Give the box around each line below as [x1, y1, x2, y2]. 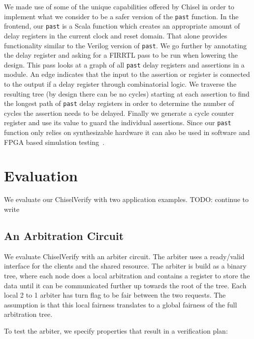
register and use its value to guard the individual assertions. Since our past [4, 117, 231, 128]
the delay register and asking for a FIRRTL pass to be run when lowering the [4, 50, 238, 60]
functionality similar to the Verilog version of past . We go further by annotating [4, 40, 247, 50]
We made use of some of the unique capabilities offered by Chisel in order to [4, 1, 234, 11]
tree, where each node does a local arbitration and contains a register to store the [4, 270, 250, 280]
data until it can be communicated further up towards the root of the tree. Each [4, 280, 247, 290]
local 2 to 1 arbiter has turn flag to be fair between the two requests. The [4, 290, 226, 300]
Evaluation [4, 166, 78, 186]
